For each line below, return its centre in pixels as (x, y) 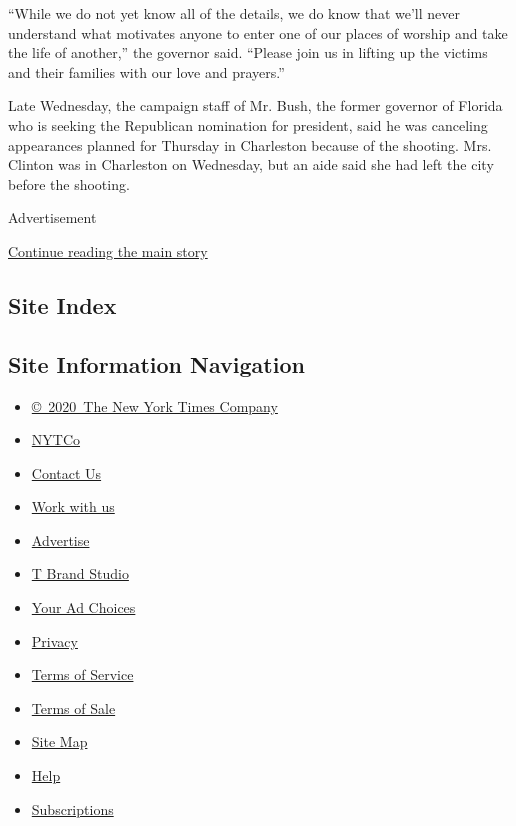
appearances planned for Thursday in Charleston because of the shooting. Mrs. (250, 144)
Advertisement (52, 217)
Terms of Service (82, 674)
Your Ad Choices (83, 607)
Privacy (54, 640)
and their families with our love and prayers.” (146, 71)
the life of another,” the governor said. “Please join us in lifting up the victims (248, 52)
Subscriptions (72, 808)
